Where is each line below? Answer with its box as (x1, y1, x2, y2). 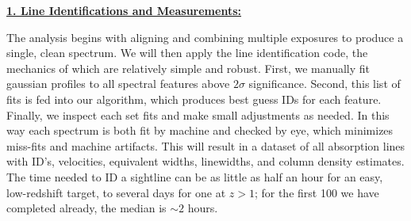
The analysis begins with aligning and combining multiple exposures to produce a (6, 29, 404, 45)
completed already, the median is (6, 200, 167, 216)
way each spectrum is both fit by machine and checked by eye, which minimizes (6, 122, 394, 139)
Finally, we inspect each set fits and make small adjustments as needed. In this (6, 106, 390, 123)
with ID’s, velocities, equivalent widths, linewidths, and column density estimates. (6, 153, 405, 170)
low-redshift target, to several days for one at (6, 184, 226, 200)
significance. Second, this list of (248, 75, 401, 92)
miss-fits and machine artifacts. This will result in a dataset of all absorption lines (6, 137, 405, 154)
